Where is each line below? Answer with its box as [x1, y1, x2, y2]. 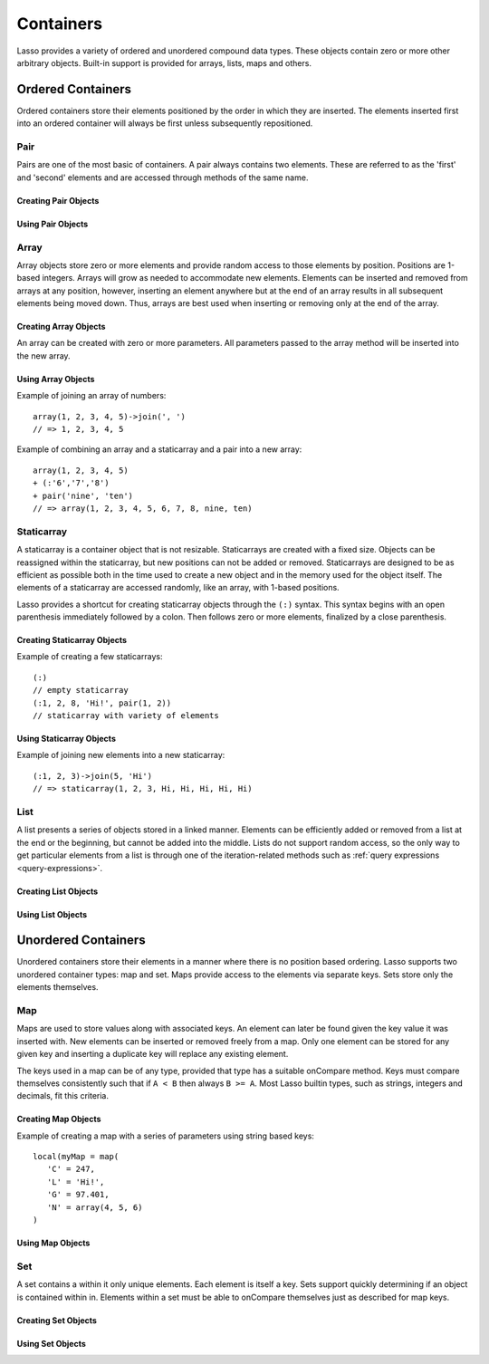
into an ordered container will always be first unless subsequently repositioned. [16, 118, 313, 129]
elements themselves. [16, 982, 99, 993]
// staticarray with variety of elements [33, 711, 219, 721]
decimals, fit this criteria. [16, 1090, 109, 1101]
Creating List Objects [16, 886, 99, 897]
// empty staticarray [33, 685, 129, 696]
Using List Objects [16, 908, 88, 919]
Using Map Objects [16, 1237, 91, 1249]
